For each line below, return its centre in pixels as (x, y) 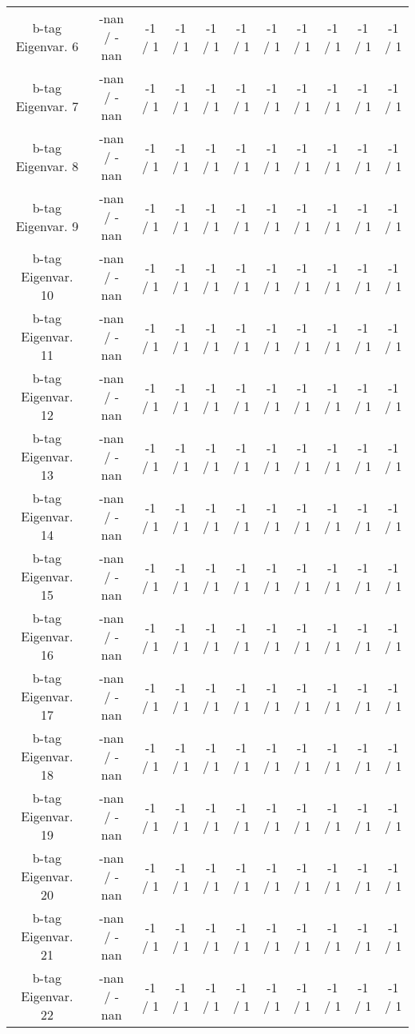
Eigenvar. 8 (47, 166)
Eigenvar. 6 (47, 46)
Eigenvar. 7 (47, 106)
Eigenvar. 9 (47, 226)
